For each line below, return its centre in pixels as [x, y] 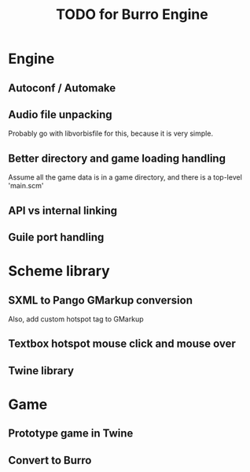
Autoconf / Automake [62, 88]
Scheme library [59, 271]
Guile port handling [56, 237]
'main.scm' [26, 186]
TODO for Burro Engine [132, 15]
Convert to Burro [50, 460]
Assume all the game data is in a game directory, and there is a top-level [125, 177]
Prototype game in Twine [71, 434]
